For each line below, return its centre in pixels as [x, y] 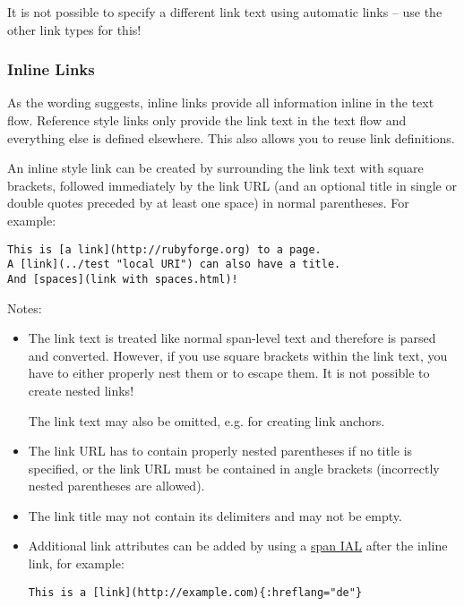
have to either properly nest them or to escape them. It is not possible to [229, 373]
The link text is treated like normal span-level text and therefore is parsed [232, 338]
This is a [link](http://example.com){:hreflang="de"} [195, 592]
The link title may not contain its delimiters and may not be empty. [215, 515]
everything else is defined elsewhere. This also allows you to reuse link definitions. [231, 137]
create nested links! [81, 390]
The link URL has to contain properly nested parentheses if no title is [220, 451]
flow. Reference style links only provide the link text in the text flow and [207, 120]
